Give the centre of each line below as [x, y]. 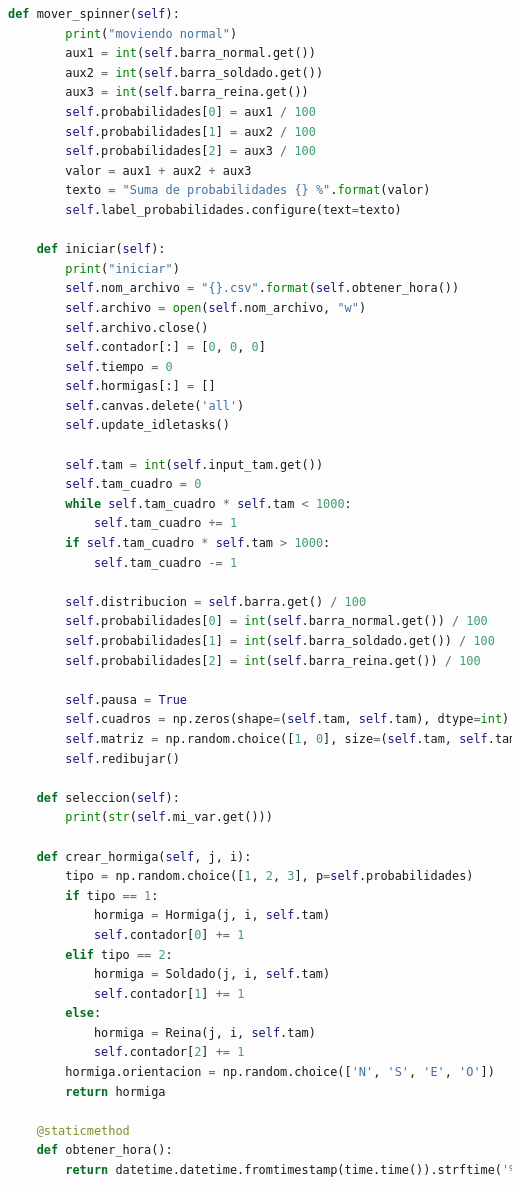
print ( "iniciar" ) [122, 268]
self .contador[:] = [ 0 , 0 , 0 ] [165, 347]
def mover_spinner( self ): [94, 14]
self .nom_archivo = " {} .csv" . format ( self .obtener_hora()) [262, 288]
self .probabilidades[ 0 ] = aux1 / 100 [190, 111]
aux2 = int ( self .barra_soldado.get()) [194, 72]
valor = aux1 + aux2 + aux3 [158, 170]
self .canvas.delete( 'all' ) [155, 405]
